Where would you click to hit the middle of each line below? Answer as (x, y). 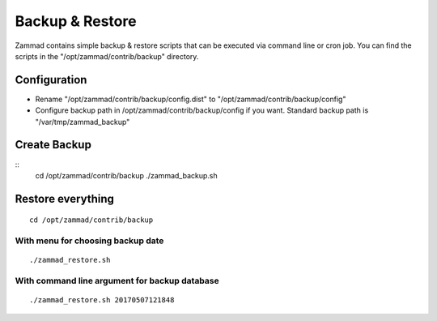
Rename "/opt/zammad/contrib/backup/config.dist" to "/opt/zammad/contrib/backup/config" (191, 99)
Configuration (51, 80)
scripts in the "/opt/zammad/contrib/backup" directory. (107, 56)
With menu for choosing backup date (89, 241)
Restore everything (65, 199)
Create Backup (53, 145)
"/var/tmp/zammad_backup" (83, 122)
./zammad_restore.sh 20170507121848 (102, 300)
